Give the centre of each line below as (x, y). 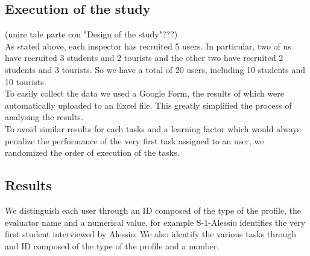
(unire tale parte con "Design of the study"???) (91, 34)
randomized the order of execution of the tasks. (92, 152)
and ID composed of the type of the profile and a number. (112, 245)
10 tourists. (26, 81)
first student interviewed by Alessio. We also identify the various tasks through (150, 234)
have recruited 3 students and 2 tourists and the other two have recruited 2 (144, 58)
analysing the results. (44, 117)
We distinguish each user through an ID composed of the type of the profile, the (153, 210)
